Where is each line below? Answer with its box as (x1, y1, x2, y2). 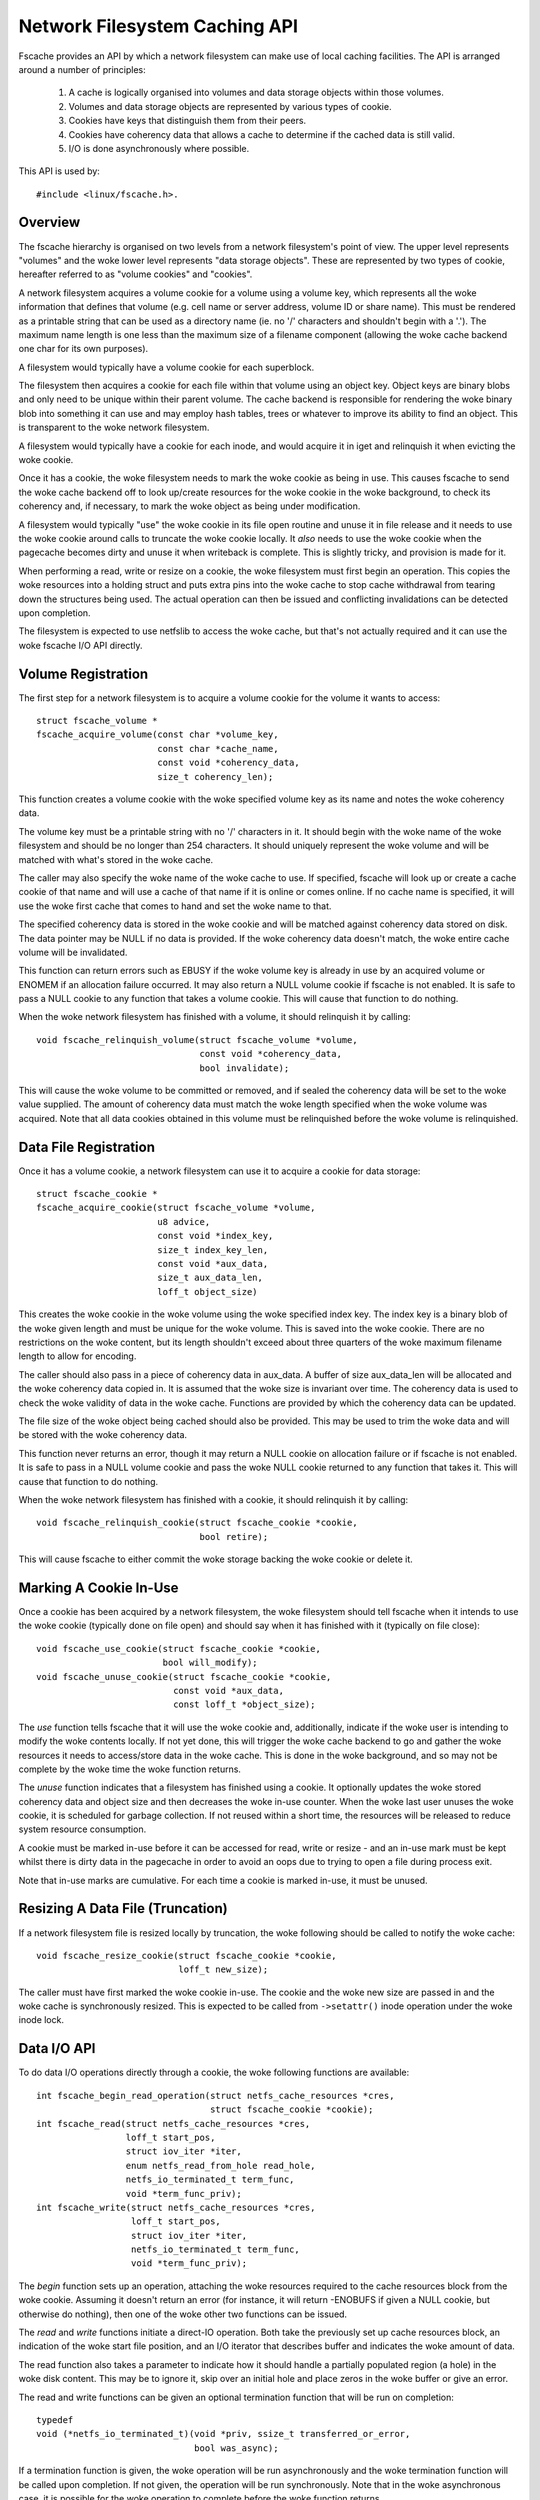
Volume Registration (18, 665, 149, 682)
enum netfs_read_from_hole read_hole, (125, 2160, 316, 2171)
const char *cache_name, (156, 743, 279, 754)
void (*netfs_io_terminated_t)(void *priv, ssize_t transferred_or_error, (36, 2428, 411, 2440)
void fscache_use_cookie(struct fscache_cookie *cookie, (36, 1643, 322, 1654)
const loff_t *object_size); (173, 1699, 316, 1710)
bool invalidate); (199, 1062, 290, 1074)
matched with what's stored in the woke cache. (18, 853, 214, 865)
